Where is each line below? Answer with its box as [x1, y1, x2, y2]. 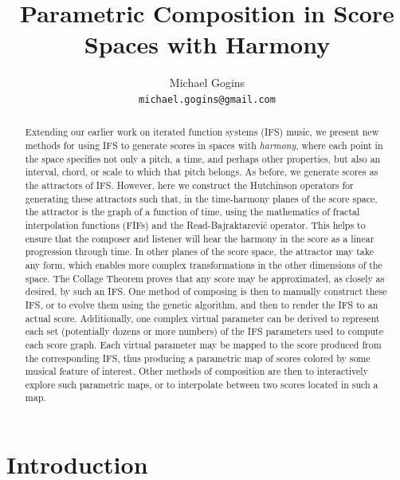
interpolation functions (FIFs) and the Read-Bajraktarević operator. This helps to [25, 218, 366, 231]
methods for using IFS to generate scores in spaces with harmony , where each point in [25, 139, 383, 152]
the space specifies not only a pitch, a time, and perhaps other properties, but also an [25, 151, 381, 165]
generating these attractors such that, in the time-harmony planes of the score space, [25, 191, 378, 205]
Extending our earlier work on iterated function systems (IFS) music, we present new [25, 125, 379, 139]
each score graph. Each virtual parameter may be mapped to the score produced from [25, 337, 382, 351]
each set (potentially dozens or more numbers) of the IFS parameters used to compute [25, 325, 383, 338]
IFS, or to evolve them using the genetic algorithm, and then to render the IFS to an [25, 297, 378, 311]
